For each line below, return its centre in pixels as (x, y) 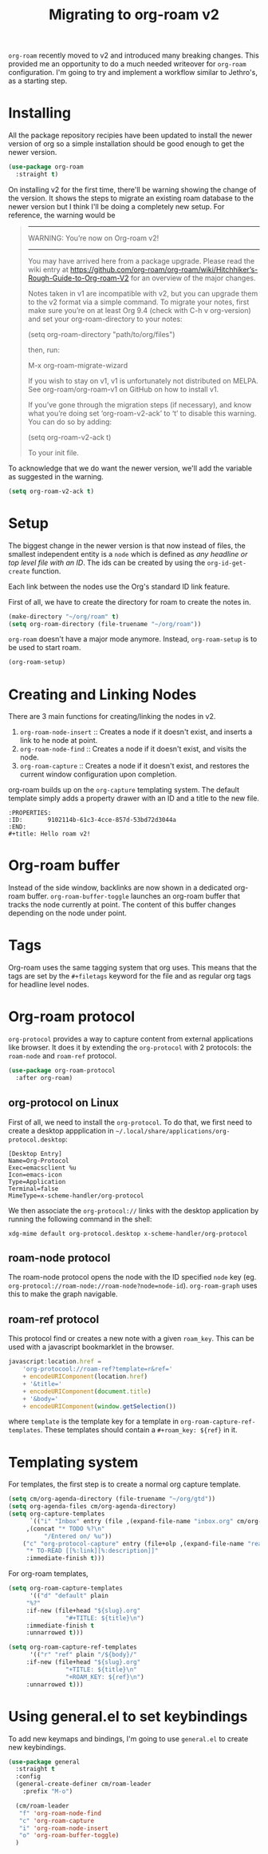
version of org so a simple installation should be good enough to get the (126, 144)
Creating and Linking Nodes (102, 695)
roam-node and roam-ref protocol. (63, 1056)
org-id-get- (227, 563)
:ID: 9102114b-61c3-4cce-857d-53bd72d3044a (93, 820)
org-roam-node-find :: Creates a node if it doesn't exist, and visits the (133, 749)
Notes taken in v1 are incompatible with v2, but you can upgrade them (143, 293)
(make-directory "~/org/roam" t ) (64, 617)
